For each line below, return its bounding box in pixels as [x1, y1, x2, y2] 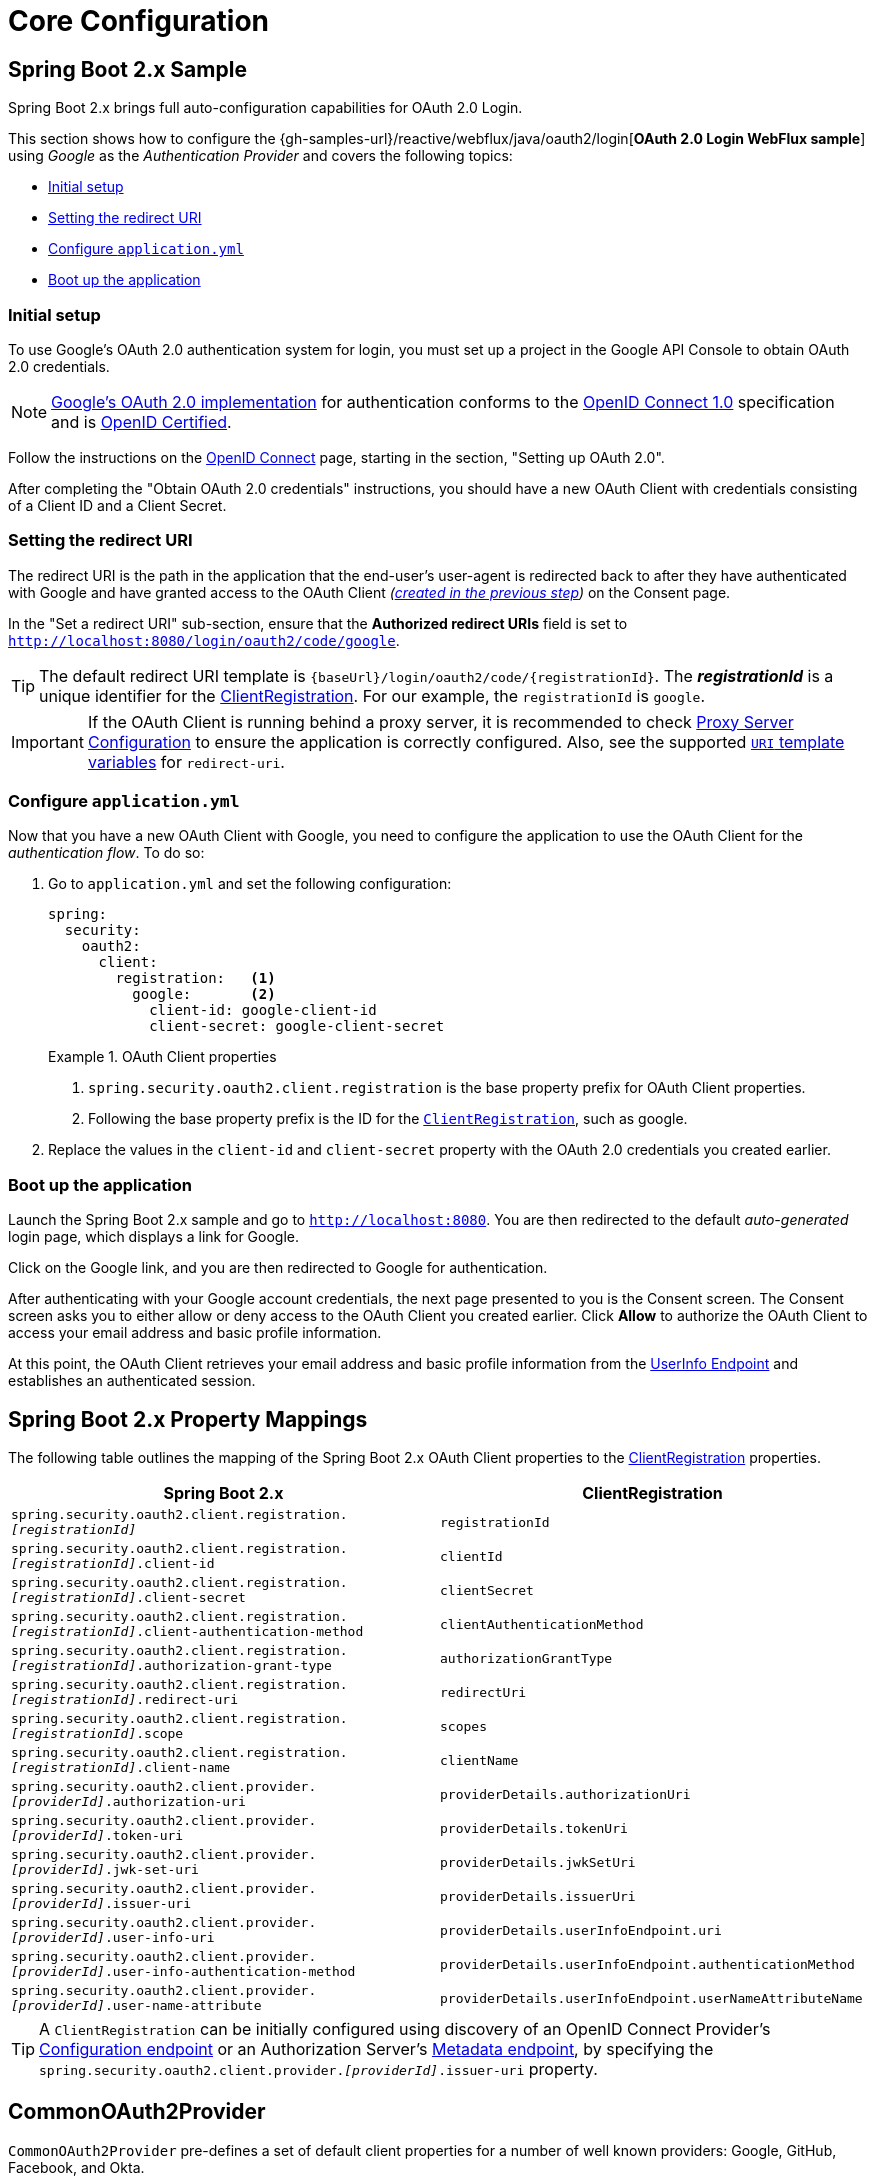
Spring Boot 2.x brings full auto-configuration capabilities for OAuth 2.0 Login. [8, 99, 523, 117]
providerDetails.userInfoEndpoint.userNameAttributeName [440, 1990, 863, 2006]
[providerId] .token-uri [11, 1828, 184, 1844]
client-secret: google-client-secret [149, 1018, 445, 1035]
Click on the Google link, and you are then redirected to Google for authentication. [8, 1259, 548, 1277]
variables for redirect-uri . [87, 751, 285, 772]
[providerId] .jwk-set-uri [11, 1862, 199, 1878]
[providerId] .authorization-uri [11, 1794, 246, 1810]
